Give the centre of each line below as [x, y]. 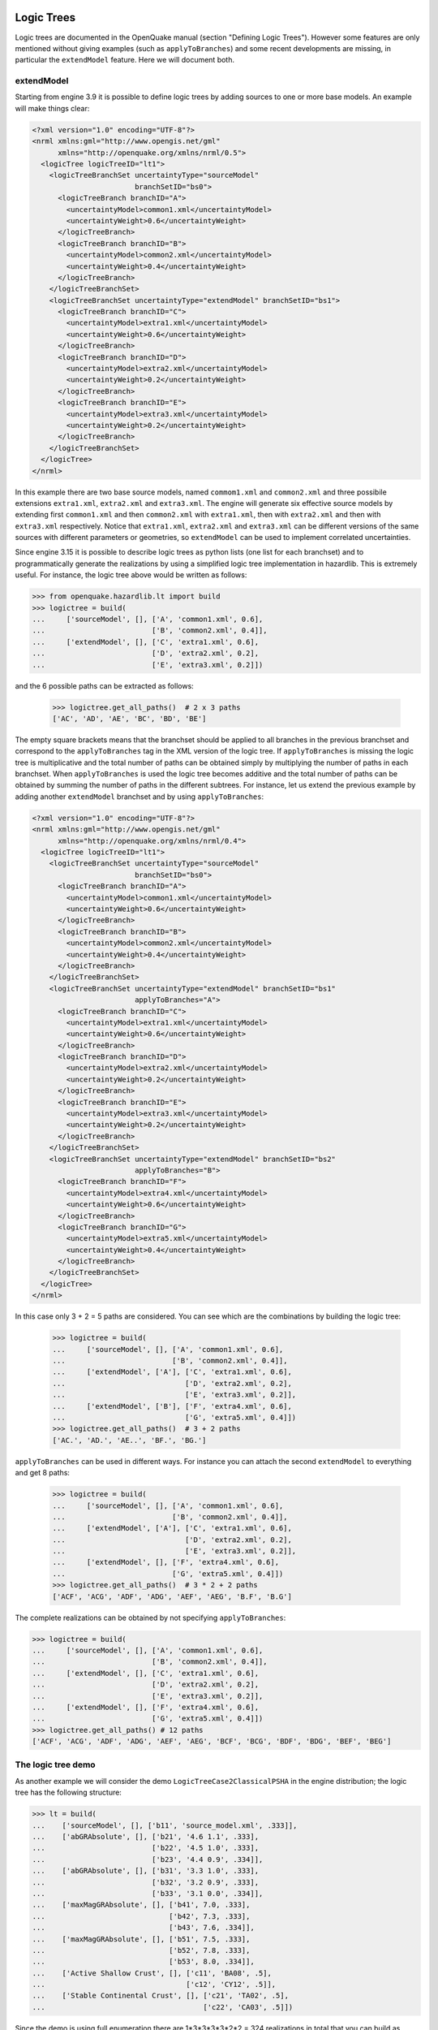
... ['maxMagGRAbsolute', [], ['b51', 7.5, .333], [141, 1939]
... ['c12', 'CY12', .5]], [154, 1985]
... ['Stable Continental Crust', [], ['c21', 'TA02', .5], [161, 1996]
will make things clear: [52, 108]
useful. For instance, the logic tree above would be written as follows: [131, 575]
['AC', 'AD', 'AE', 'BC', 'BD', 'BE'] [129, 718]
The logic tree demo [56, 1764]
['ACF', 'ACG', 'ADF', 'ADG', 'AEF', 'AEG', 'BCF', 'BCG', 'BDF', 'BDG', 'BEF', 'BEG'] [212, 1741]
